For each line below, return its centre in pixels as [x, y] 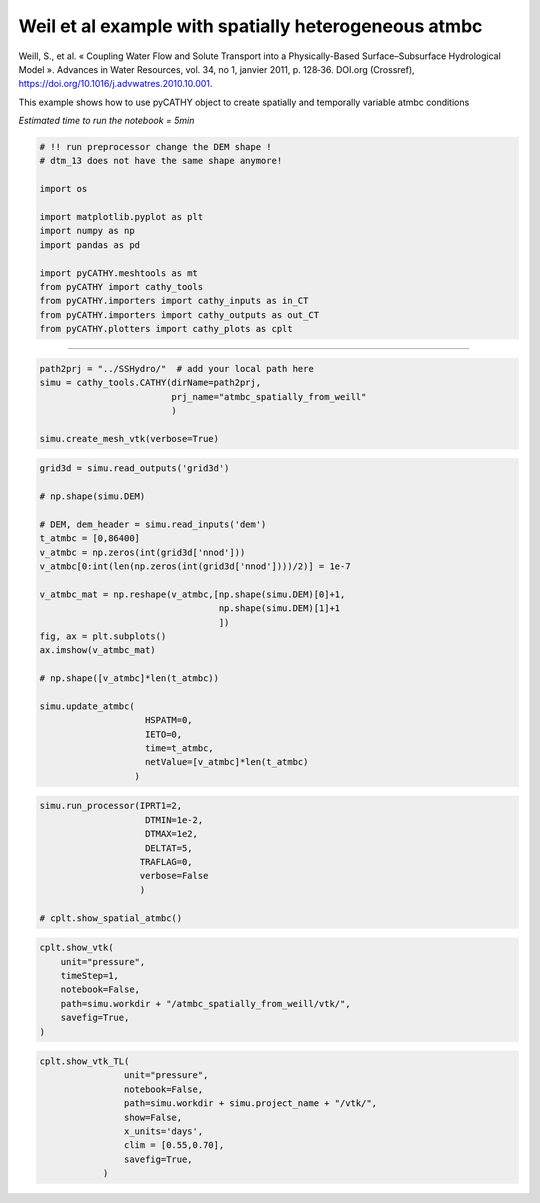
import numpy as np [87, 231]
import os [63, 189]
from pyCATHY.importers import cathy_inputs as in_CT [174, 301]
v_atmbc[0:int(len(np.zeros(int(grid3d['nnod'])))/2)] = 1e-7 [195, 566]
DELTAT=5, [169, 848]
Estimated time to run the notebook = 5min [106, 121]
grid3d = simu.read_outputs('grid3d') [134, 468]
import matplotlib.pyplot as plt [121, 217]
